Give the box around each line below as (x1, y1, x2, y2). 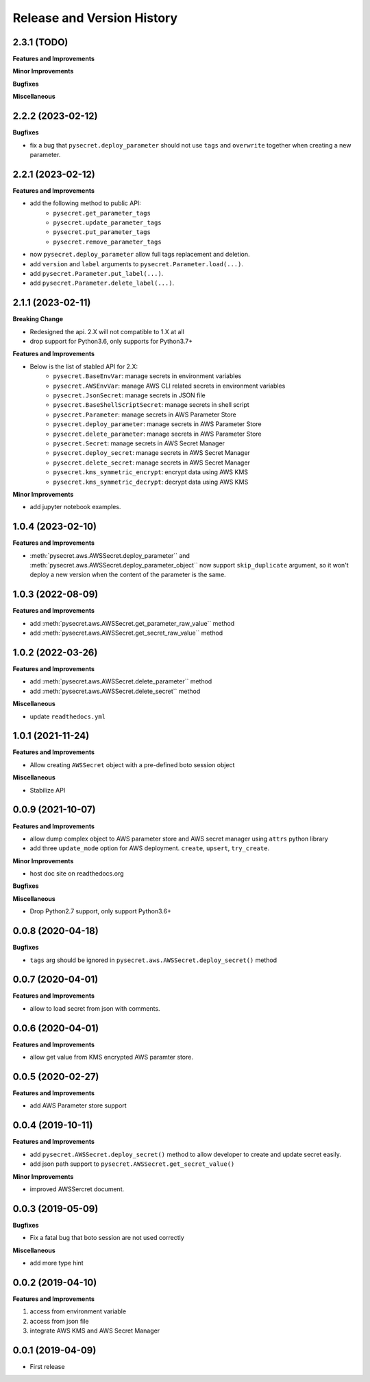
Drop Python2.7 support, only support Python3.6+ (29, 907, 171, 915)
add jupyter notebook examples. (29, 503, 121, 511)
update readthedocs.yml (29, 712, 106, 721)
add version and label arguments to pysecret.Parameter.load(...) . (29, 259, 243, 268)
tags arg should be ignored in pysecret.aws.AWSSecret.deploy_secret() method (29, 956, 277, 964)
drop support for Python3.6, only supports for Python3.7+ (29, 337, 193, 346)
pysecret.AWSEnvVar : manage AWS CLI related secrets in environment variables (53, 382, 286, 390)
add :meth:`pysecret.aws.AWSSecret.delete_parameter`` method (29, 677, 212, 686)
